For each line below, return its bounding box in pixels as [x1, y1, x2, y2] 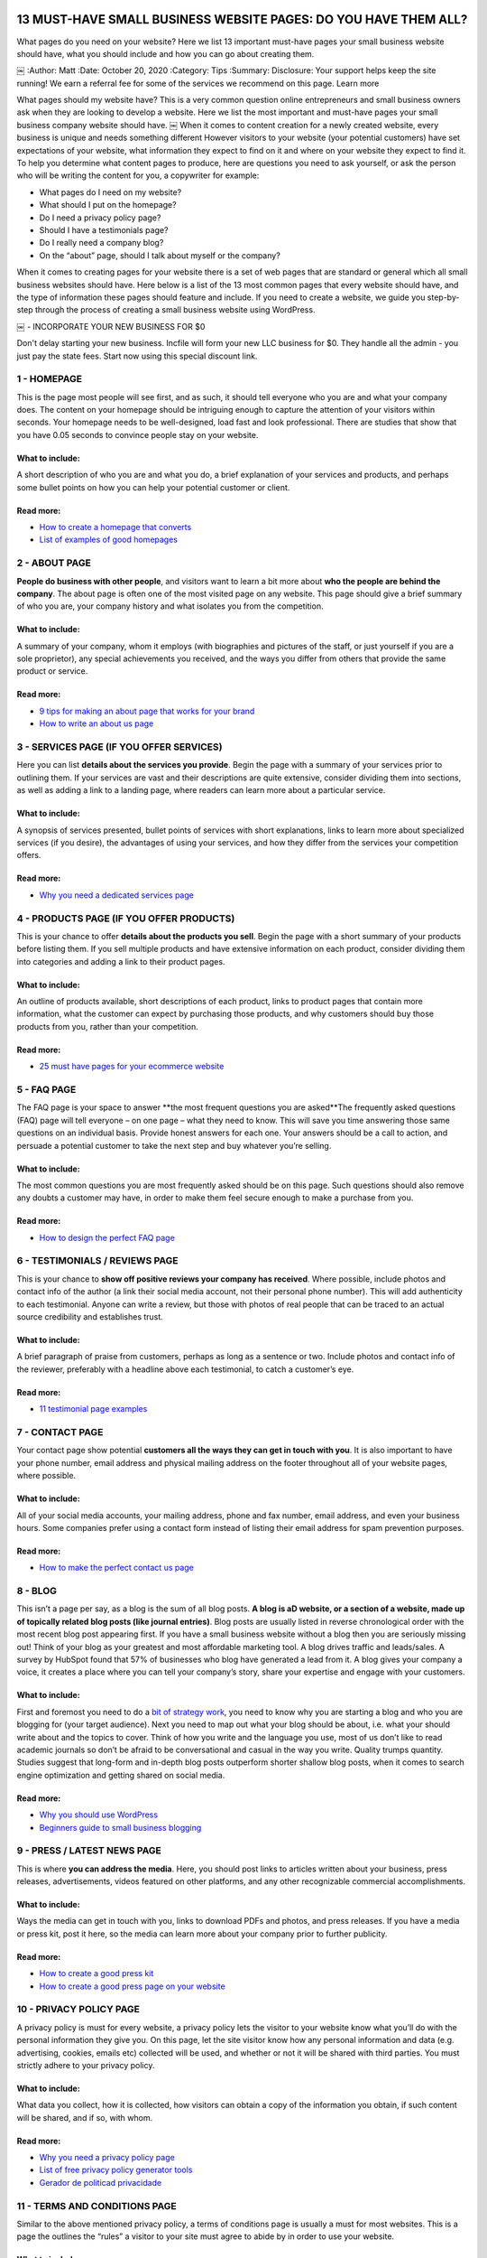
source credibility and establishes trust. [16, 1311, 164, 1322]
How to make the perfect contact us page [39, 1563, 194, 1573]
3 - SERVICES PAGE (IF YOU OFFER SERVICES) [16, 741, 223, 753]
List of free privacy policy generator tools [39, 2164, 193, 2176]
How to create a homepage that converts [39, 521, 192, 532]
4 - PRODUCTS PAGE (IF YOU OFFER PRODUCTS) [16, 912, 235, 925]
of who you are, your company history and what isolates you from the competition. [16, 601, 324, 611]
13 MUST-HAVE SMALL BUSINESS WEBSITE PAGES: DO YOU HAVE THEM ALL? [16, 12, 468, 27]
